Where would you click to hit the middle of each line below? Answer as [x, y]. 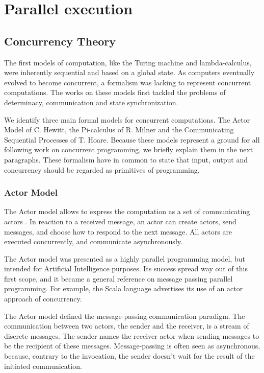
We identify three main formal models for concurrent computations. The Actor [127, 119]
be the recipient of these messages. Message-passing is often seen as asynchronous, [132, 346]
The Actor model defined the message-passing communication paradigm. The [125, 316]
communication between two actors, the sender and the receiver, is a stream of [127, 326]
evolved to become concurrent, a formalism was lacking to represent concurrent [128, 82]
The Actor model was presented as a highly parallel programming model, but [125, 258]
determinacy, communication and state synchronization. [91, 102]
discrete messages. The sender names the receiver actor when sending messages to [132, 335]
